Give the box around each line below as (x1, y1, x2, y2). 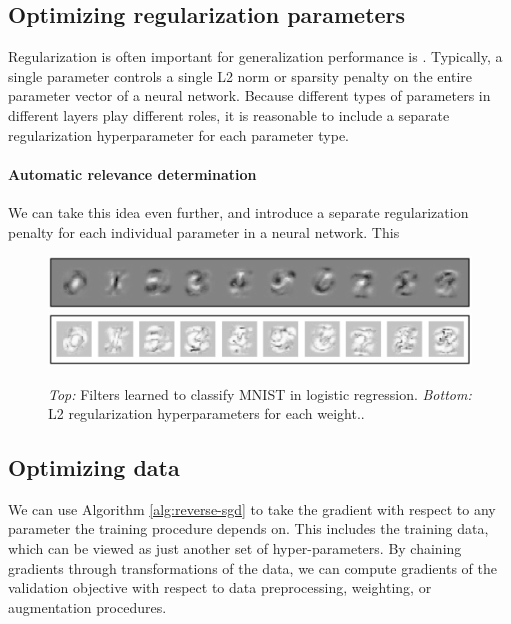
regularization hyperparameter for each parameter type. (8, 124, 349, 145)
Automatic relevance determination (8, 163, 257, 184)
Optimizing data (8, 452, 180, 483)
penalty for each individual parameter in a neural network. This (8, 221, 400, 242)
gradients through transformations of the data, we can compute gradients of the (8, 557, 497, 578)
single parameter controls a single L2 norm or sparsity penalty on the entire (8, 65, 473, 86)
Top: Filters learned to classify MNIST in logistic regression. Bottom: (48, 383, 472, 404)
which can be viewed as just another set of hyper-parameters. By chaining (8, 538, 462, 559)
